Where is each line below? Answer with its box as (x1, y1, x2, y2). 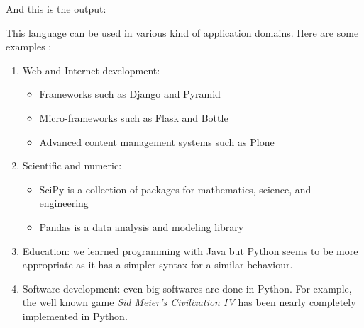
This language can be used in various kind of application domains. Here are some (6, 25, 359, 40)
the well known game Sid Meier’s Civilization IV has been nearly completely (22, 295, 356, 310)
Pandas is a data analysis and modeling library (39, 219, 244, 234)
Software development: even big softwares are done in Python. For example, (22, 281, 352, 295)
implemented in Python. (22, 308, 128, 323)
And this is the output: (6, 1, 106, 16)
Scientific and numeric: (22, 158, 122, 173)
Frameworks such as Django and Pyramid (39, 86, 221, 101)
